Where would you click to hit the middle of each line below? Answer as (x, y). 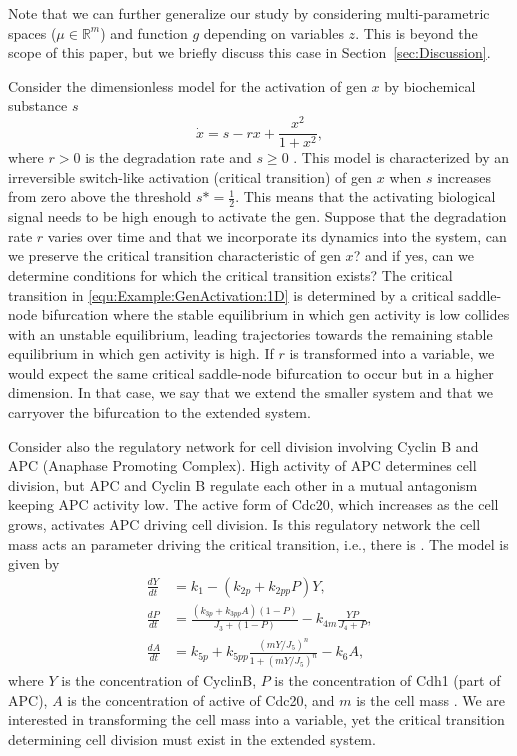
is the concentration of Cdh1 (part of (387, 680)
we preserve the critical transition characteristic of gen (174, 255)
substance (38, 105)
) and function (144, 32)
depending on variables (273, 32)
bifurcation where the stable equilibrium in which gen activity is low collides (275, 314)
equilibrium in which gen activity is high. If (141, 353)
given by (34, 563)
